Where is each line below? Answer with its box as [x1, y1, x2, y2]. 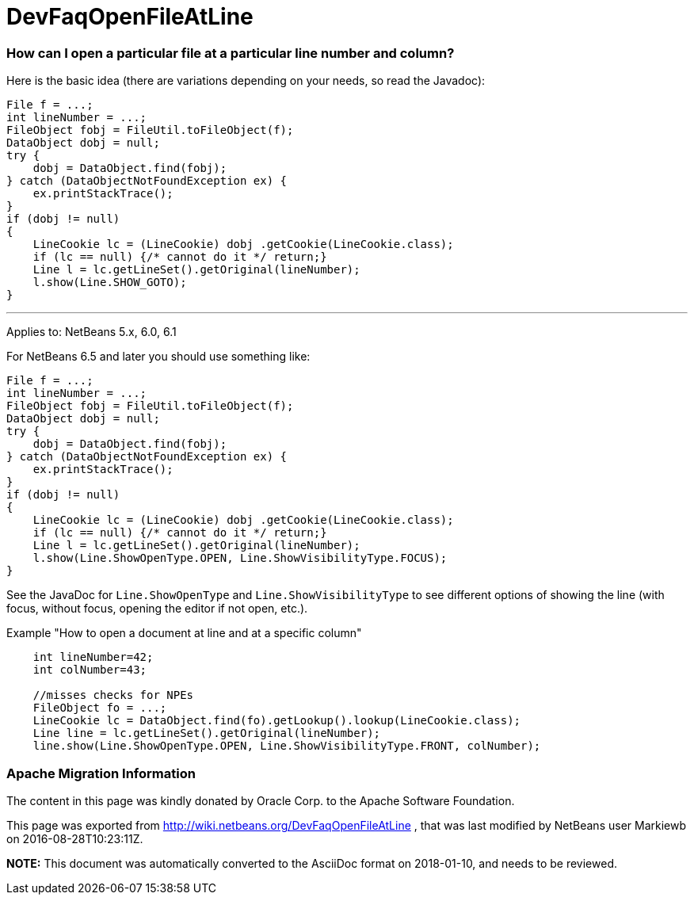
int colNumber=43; [32, 663, 147, 677]
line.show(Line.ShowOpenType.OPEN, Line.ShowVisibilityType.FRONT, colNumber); [32, 739, 541, 753]
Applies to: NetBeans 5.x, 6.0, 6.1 [6, 325, 177, 339]
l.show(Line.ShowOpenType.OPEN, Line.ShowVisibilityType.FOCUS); [32, 552, 448, 565]
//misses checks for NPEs [32, 689, 194, 702]
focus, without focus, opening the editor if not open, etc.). [6, 601, 308, 616]
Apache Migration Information [6, 765, 196, 781]
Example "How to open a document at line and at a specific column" [6, 626, 362, 640]
